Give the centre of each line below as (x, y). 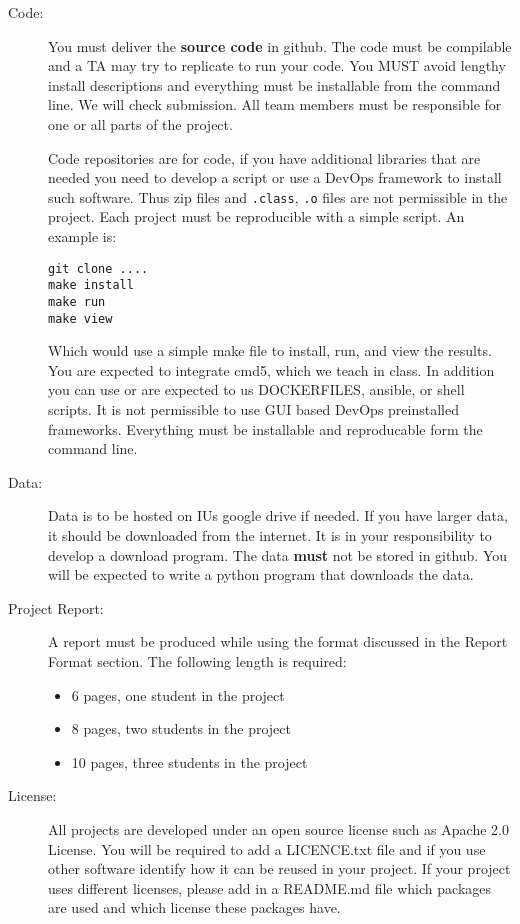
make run (77, 301)
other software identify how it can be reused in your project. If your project (279, 868)
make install (91, 285)
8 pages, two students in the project (181, 728)
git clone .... (98, 268)
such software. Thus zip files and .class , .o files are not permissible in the (278, 196)
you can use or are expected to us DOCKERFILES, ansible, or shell (256, 389)
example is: (82, 236)
